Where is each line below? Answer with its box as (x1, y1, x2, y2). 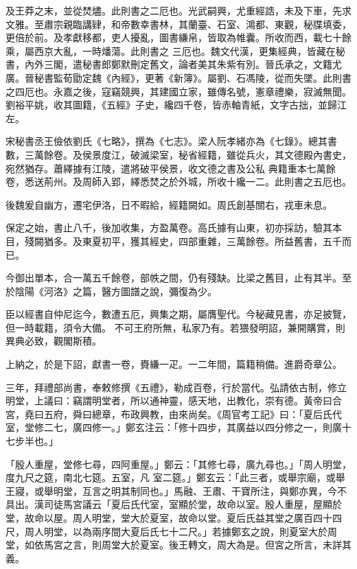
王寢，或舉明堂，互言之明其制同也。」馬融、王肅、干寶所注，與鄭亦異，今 (5, 483, 337, 498)
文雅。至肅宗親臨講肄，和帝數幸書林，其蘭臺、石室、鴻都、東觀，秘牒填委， (5, 16, 352, 31)
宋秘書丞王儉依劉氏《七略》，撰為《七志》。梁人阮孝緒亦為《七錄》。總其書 (5, 134, 337, 148)
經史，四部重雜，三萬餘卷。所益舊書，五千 (149, 233, 342, 248)
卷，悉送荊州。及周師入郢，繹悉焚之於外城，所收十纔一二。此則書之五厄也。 (5, 174, 352, 189)
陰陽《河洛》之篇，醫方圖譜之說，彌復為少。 (14, 283, 217, 298)
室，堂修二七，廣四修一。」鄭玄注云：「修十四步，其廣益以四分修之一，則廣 (5, 420, 342, 434)
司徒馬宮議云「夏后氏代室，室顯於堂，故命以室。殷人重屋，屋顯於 (43, 497, 342, 511)
